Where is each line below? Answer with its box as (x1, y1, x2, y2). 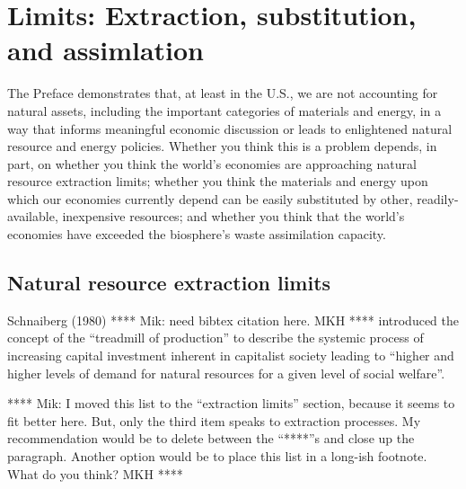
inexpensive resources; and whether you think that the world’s (62, 207, 405, 226)
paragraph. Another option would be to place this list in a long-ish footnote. (7, 447, 427, 466)
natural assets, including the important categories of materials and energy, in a (7, 101, 442, 120)
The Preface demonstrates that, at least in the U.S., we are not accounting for (7, 84, 438, 102)
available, (7, 207, 58, 226)
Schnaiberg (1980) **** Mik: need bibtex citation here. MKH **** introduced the (7, 310, 459, 329)
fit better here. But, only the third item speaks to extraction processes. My (7, 411, 421, 430)
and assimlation (7, 31, 205, 68)
